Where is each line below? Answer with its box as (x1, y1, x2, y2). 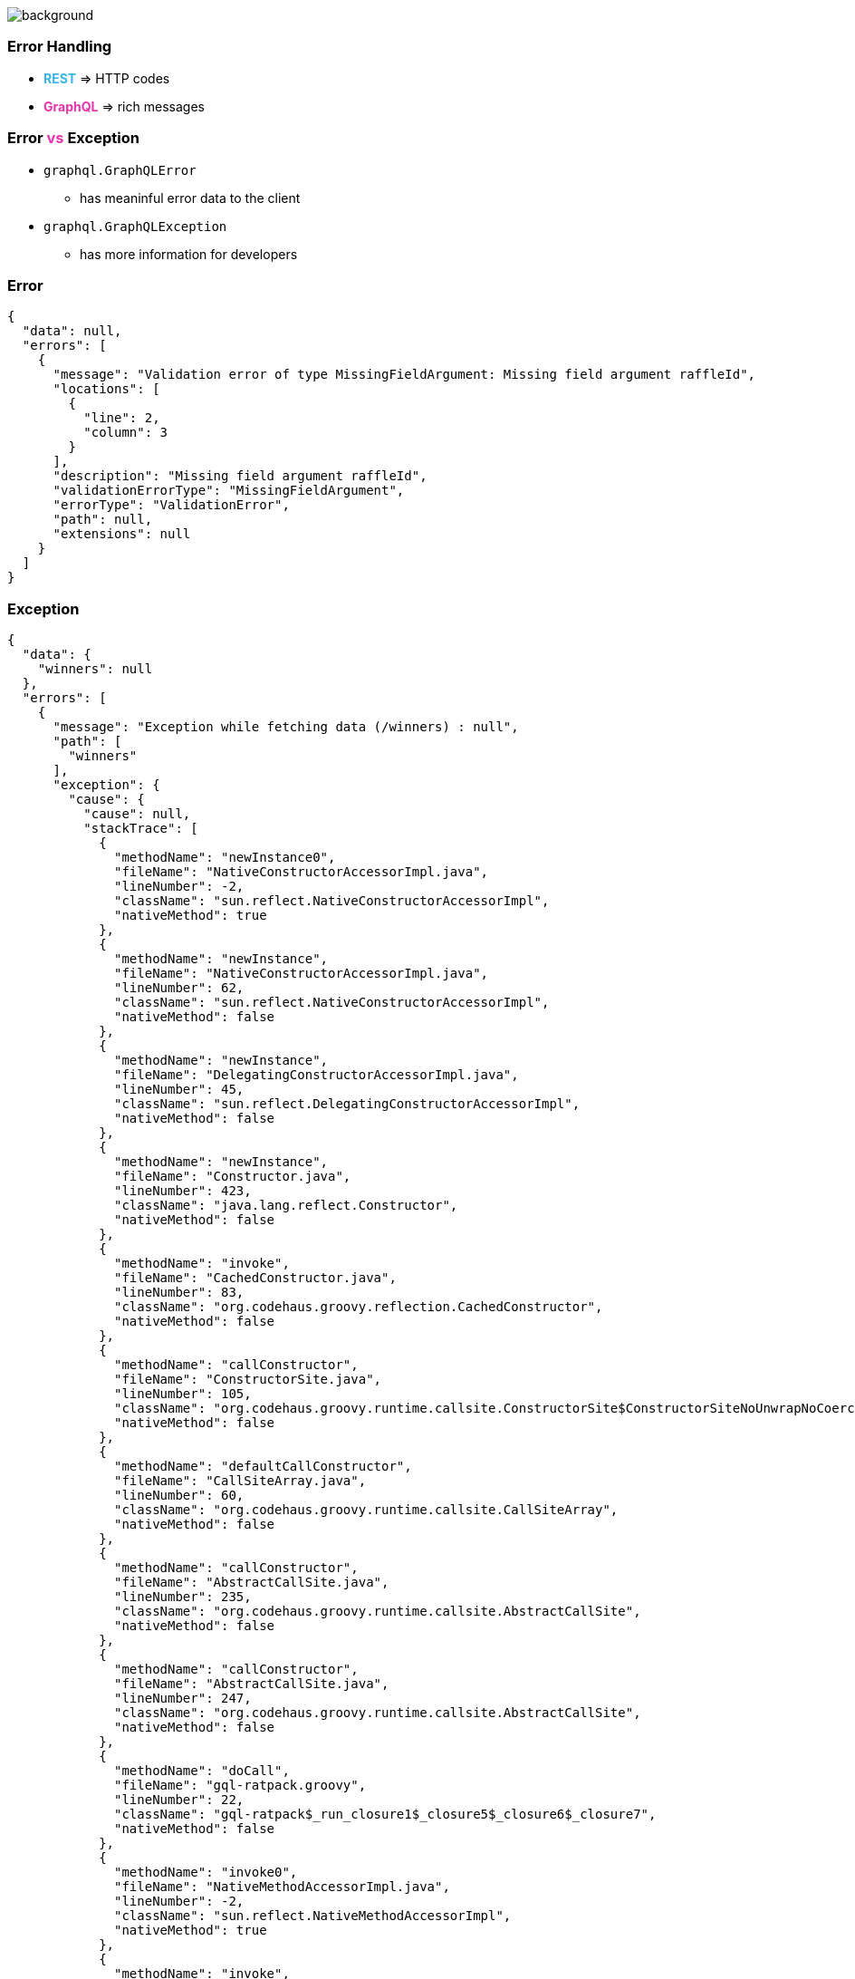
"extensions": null (53, 526, 191, 542)
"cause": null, (83, 806, 191, 821)
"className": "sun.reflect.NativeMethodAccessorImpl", (114, 1908, 512, 1923)
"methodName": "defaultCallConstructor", (114, 1459, 412, 1473)
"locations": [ (53, 381, 160, 397)
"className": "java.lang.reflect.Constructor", (114, 1198, 458, 1212)
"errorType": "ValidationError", (53, 497, 290, 513)
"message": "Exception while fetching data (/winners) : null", (53, 719, 519, 734)
